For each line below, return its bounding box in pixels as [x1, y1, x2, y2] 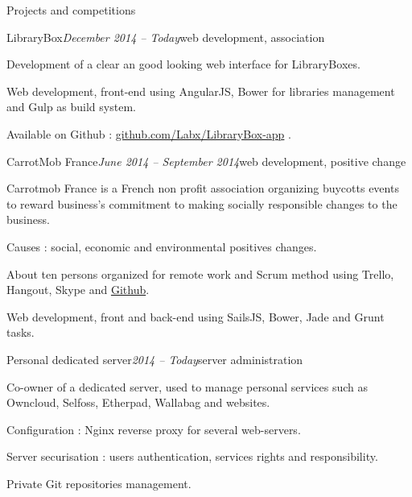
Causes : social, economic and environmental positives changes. [6, 238, 317, 255]
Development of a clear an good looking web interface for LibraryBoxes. [6, 56, 360, 72]
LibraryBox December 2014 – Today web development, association [6, 28, 325, 45]
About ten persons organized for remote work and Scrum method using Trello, [6, 265, 394, 282]
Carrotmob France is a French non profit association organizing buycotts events [6, 180, 399, 197]
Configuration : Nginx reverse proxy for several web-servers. [6, 420, 301, 437]
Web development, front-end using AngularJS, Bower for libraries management [6, 82, 395, 99]
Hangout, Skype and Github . [6, 281, 150, 298]
